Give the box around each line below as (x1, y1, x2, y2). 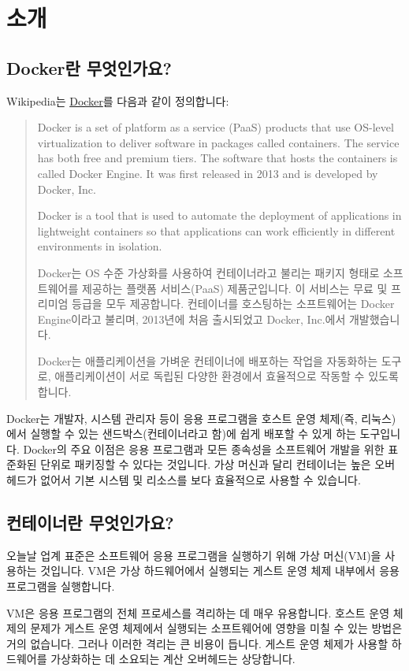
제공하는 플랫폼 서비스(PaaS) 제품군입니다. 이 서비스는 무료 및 (81, 280, 388, 296)
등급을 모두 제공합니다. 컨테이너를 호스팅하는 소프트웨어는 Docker (72, 295, 395, 312)
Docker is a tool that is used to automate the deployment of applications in (37, 207, 402, 224)
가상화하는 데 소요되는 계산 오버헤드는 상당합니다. (50, 651, 296, 667)
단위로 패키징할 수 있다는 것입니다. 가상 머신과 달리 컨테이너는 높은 (40, 456, 371, 473)
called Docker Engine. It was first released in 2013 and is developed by (37, 165, 378, 181)
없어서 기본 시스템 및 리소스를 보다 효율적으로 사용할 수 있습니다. (40, 472, 361, 488)
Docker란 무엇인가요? (6, 55, 172, 80)
